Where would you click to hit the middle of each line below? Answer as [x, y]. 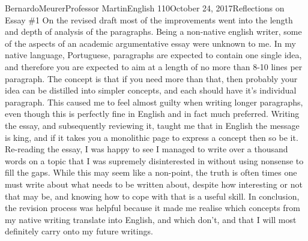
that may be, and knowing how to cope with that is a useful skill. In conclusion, [152, 196]
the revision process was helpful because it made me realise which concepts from [152, 208]
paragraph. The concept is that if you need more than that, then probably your [151, 78]
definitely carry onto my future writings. [79, 231]
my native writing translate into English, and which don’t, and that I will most [151, 219]
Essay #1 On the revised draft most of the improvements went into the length [149, 19]
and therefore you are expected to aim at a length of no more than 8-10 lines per [154, 66]
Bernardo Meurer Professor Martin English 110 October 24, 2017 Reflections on [145, 8]
